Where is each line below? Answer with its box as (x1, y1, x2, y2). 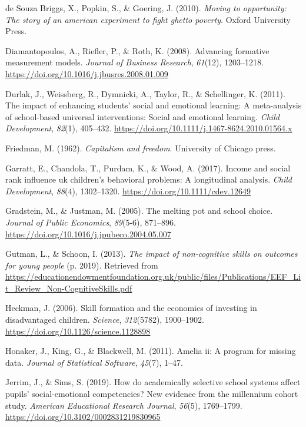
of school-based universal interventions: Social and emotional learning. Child (5, 110, 280, 123)
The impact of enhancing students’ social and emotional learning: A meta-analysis (5, 99, 302, 111)
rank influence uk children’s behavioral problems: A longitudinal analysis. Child (5, 173, 292, 186)
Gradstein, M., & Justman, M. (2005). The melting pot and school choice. (5, 204, 273, 217)
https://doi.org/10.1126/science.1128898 (5, 325, 151, 337)
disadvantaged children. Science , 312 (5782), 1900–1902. (5, 313, 204, 326)
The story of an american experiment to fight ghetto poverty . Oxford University (5, 13, 291, 25)
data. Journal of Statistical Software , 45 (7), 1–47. (5, 356, 183, 368)
